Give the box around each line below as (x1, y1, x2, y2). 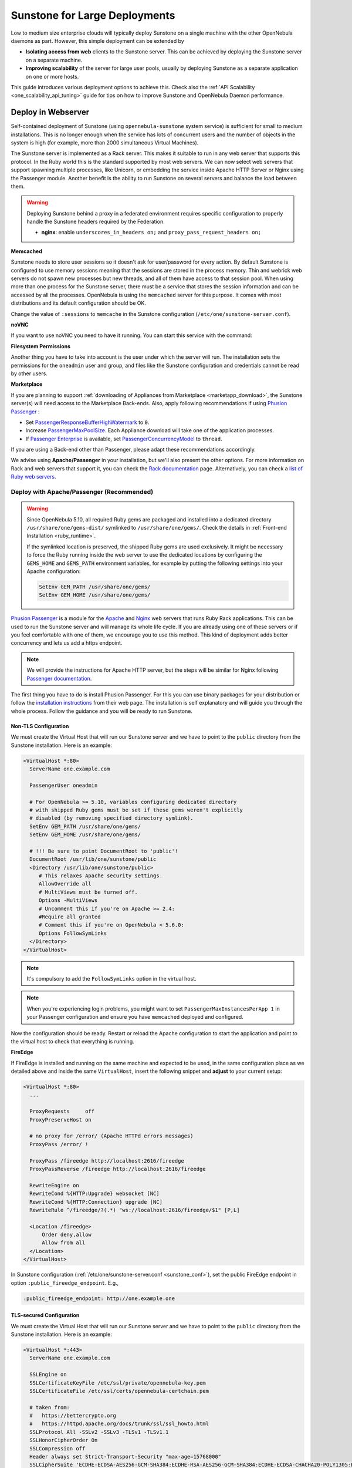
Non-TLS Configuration (11, 722, 69, 729)
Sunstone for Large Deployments (11, 9, 175, 22)
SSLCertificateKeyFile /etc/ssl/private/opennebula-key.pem (29, 1379, 206, 1386)
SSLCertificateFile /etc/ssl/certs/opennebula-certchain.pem (29, 1388, 209, 1394)
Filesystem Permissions (11, 342, 70, 349)
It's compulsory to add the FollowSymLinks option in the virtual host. (26, 975, 197, 982)
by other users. (11, 370, 48, 377)
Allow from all (42, 1240, 86, 1246)
